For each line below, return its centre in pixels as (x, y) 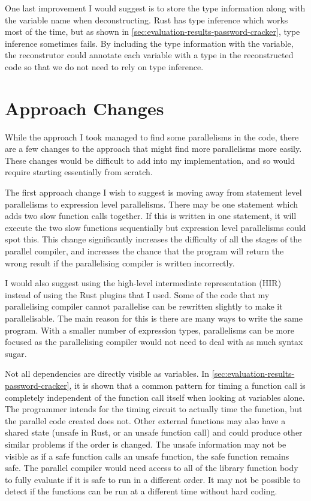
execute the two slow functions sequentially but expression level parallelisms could (155, 227)
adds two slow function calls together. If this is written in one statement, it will (151, 216)
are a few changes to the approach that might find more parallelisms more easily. (153, 148)
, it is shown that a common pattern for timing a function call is (187, 385)
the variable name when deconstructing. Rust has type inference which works (147, 19)
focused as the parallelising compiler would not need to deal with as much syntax (154, 342)
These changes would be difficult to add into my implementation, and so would (150, 160)
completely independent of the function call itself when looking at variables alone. (155, 397)
